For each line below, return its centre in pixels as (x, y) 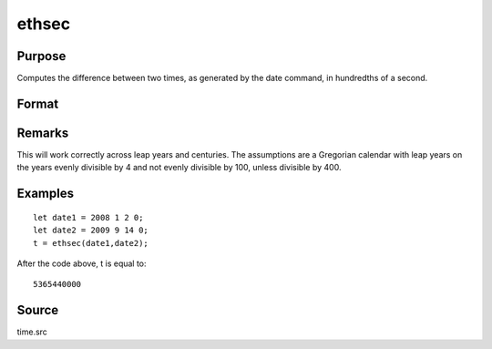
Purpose (41, 56)
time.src (32, 332)
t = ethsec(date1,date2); (91, 243)
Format (38, 103)
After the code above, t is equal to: (82, 263)
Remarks (43, 133)
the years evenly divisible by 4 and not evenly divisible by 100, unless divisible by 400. (179, 168)
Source (38, 310)
